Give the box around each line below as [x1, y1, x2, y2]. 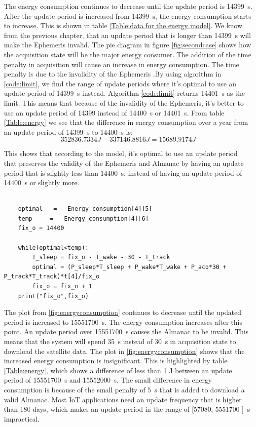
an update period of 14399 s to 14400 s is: [4, 126, 133, 137]
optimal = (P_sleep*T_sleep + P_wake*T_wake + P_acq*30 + [32, 263, 227, 271]
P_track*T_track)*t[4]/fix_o [4, 273, 100, 280]
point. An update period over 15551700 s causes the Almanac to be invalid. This [4, 326, 249, 337]
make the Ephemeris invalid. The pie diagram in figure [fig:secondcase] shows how [4, 39, 251, 50]
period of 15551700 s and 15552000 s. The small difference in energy [4, 375, 212, 385]
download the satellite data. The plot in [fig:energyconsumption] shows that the [4, 346, 245, 356]
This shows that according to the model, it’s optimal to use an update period [4, 148, 238, 158]
